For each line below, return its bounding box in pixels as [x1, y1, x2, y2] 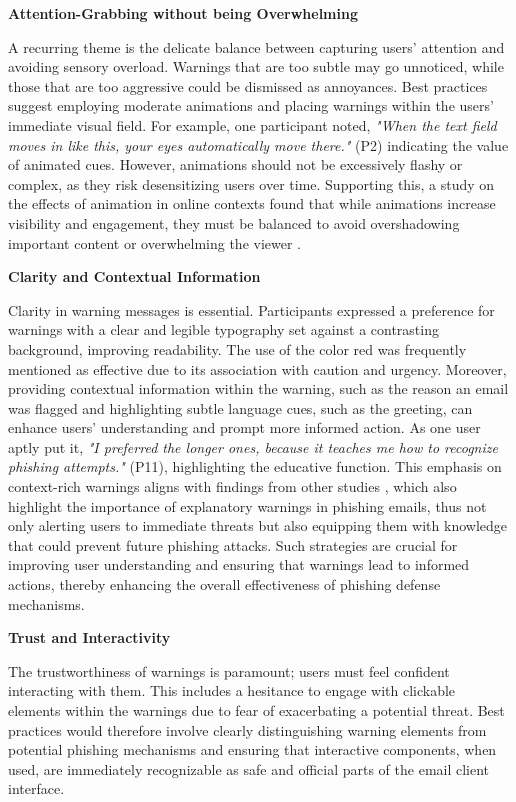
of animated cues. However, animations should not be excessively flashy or [8, 154, 463, 175]
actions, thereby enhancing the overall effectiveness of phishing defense [8, 574, 441, 595]
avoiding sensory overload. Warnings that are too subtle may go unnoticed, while [8, 56, 504, 77]
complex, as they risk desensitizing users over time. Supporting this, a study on [8, 173, 495, 194]
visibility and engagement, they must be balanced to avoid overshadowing [8, 212, 460, 233]
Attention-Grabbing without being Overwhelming [8, 3, 358, 23]
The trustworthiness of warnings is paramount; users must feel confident [8, 660, 450, 681]
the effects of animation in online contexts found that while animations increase [8, 193, 496, 214]
